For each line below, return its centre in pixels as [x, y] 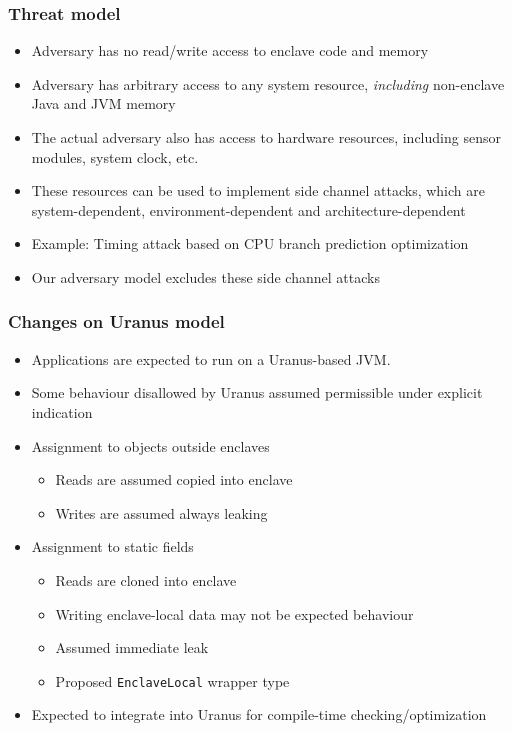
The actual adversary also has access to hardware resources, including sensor [266, 137]
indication [62, 411]
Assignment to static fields [112, 546]
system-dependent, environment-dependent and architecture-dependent [248, 209]
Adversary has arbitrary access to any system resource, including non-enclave [268, 83]
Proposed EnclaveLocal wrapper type [172, 680]
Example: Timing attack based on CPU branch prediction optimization [250, 243]
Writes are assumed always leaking [161, 512]
